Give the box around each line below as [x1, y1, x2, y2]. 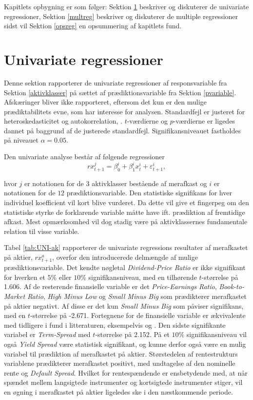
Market [4, 291, 25, 301]
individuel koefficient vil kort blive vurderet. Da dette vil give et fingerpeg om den [4, 197, 249, 208]
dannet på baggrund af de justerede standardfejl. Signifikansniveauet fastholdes [4, 125, 241, 135]
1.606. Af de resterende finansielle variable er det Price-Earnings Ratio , [4, 281, 217, 292]
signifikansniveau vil [186, 329, 247, 339]
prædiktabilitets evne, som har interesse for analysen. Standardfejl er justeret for [4, 106, 245, 116]
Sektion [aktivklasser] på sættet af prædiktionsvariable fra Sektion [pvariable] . [4, 87, 236, 97]
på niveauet [4, 135, 39, 145]
